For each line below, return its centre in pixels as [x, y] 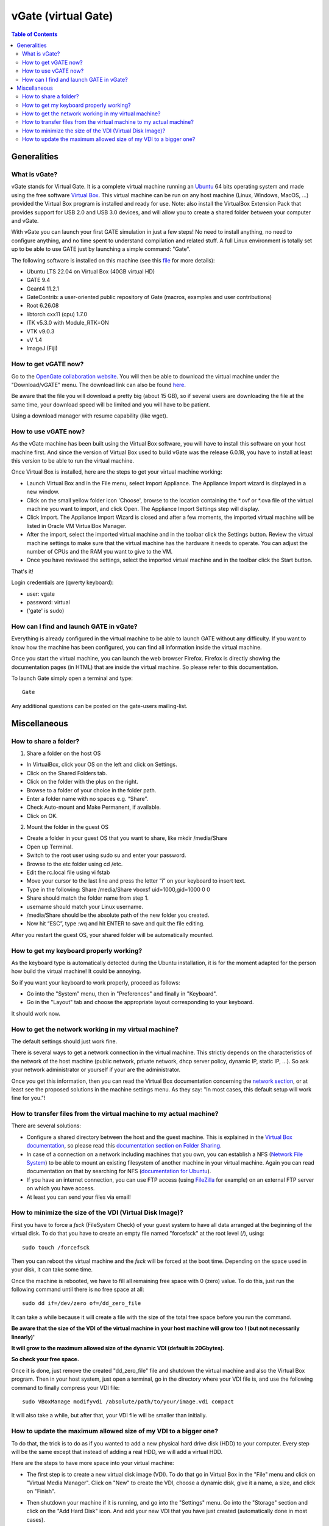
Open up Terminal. [50, 847]
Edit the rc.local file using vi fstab [68, 872]
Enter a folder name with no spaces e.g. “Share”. [87, 798]
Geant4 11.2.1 [43, 288]
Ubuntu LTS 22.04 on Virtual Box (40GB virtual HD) [91, 271]
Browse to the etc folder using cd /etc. [75, 864]
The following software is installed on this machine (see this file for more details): [113, 260]
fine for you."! [28, 1098]
